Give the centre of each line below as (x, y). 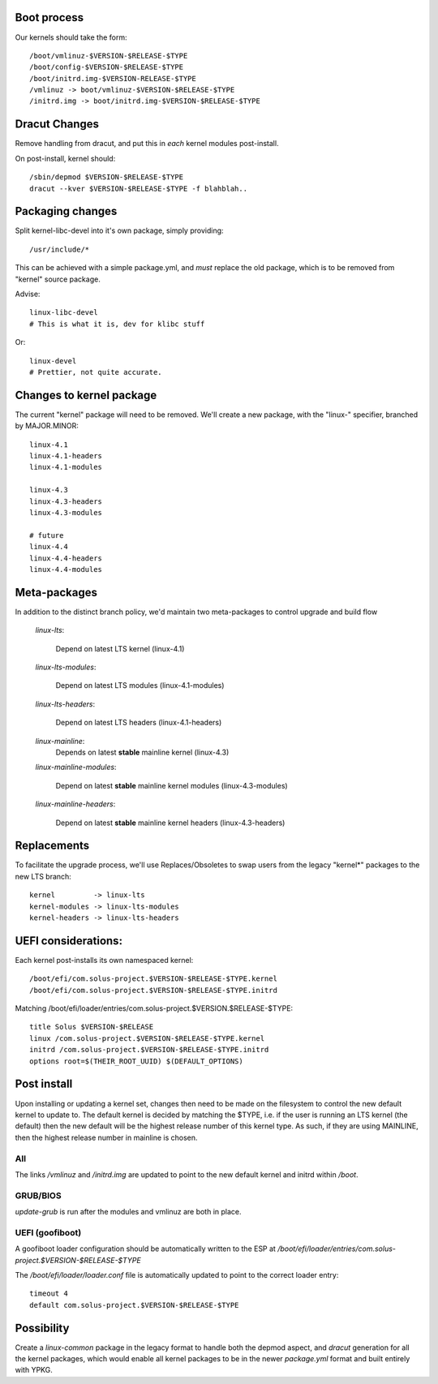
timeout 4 (49, 1294)
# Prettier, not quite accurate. (96, 372)
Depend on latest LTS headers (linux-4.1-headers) (139, 723)
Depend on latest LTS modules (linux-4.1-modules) (140, 686)
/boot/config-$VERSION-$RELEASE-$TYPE (107, 67)
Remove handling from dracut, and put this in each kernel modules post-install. (147, 144)
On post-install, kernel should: (65, 158)
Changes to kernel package (86, 395)
